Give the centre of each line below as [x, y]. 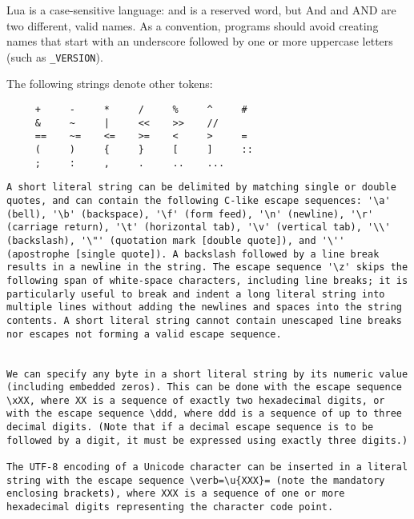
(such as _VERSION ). [55, 56]
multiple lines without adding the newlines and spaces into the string [204, 307]
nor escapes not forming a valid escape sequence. [144, 334]
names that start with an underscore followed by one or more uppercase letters [200, 41]
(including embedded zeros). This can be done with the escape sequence [204, 387]
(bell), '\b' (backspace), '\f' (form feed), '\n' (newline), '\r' [190, 214]
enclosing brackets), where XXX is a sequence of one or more [176, 494]
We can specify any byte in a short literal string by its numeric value [207, 374]
